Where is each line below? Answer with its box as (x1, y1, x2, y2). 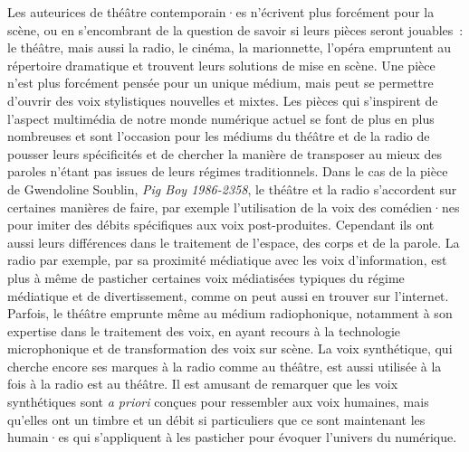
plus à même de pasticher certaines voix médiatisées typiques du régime (7, 268, 405, 287)
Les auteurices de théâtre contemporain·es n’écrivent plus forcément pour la (7, 3, 435, 21)
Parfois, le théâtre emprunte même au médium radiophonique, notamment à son (7, 304, 453, 323)
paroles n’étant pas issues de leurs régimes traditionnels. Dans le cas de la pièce (7, 162, 448, 181)
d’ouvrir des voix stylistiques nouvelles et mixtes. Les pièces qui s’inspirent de (7, 90, 438, 109)
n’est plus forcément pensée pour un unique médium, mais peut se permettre (7, 73, 434, 92)
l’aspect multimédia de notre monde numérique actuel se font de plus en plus (7, 108, 435, 127)
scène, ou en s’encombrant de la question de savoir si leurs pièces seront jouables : (7, 20, 464, 39)
